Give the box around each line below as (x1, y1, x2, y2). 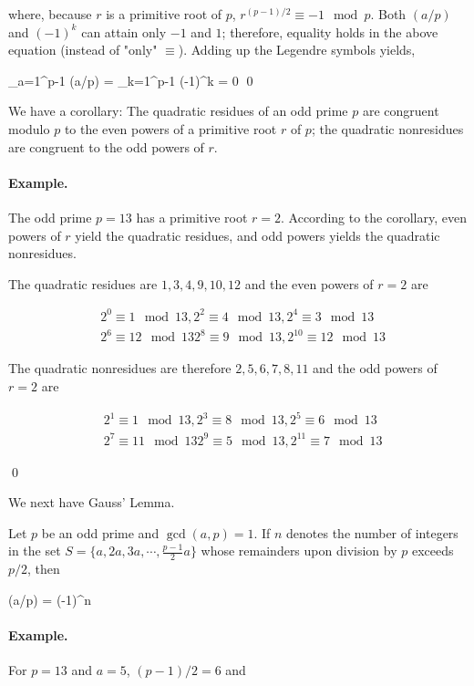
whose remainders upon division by (201, 541, 397, 560)
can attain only (81, 22, 167, 41)
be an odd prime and (41, 523, 160, 542)
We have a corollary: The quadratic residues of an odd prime (8, 101, 348, 120)
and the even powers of (244, 274, 374, 293)
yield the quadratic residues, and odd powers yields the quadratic (75, 225, 440, 244)
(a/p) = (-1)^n (8, 589, 92, 608)
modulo (8, 119, 50, 138)
